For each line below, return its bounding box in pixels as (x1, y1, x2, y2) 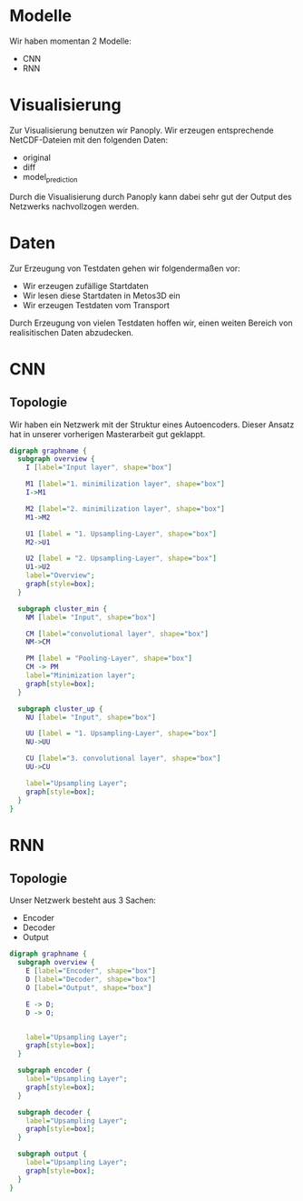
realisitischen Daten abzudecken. (9, 326, 134, 337)
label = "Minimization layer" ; (25, 671, 136, 680)
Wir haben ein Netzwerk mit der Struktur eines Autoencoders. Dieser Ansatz (9, 419, 295, 430)
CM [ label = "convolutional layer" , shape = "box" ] (25, 629, 209, 638)
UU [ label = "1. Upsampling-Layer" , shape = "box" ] (25, 729, 218, 738)
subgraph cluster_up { (17, 704, 103, 714)
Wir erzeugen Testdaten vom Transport (22, 299, 170, 310)
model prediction (22, 171, 78, 185)
